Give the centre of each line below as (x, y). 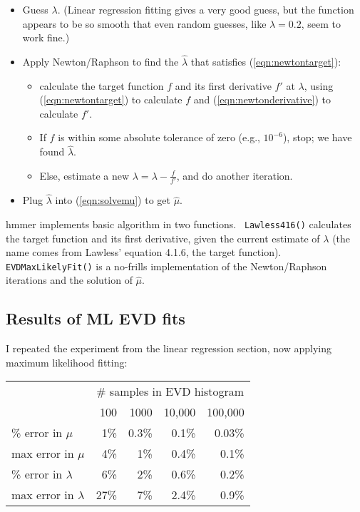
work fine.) (46, 37)
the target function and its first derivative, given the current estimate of (163, 238)
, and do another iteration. (235, 175)
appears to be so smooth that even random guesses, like (144, 23)
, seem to (321, 23)
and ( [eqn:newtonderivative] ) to (262, 99)
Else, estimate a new (84, 175)
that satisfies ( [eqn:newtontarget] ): (266, 61)
